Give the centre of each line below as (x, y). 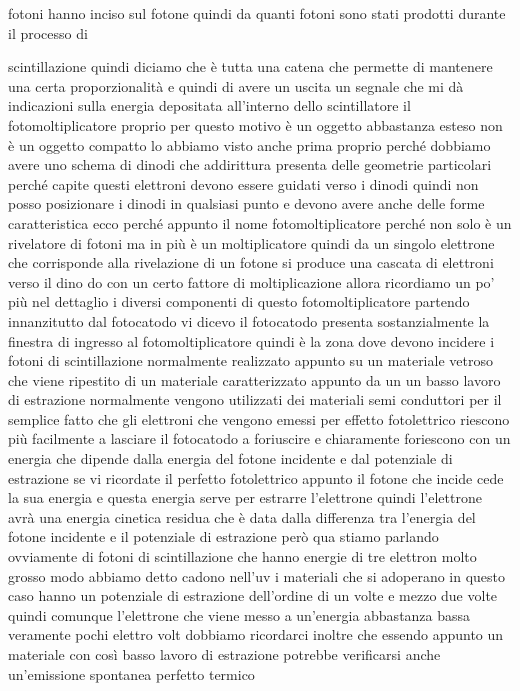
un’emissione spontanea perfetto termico (131, 673)
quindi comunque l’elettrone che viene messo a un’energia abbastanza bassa (239, 614)
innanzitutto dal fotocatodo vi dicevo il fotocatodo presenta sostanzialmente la (249, 320)
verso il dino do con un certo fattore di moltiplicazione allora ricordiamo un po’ (251, 281)
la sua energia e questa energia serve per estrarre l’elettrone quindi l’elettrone (245, 497)
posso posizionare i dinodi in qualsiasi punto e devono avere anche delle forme (246, 203)
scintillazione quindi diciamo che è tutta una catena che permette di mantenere (250, 66)
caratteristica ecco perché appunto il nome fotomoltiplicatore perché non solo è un (260, 222)
